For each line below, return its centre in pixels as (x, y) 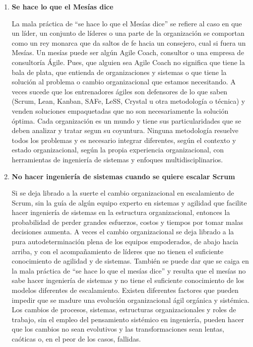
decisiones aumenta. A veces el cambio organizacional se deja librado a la (123, 232)
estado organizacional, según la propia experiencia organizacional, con (118, 150)
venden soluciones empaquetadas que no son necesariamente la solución (120, 110)
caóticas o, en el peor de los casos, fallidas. (76, 339)
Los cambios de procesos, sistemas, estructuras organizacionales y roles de (124, 310)
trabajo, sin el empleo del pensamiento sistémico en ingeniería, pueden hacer (128, 319)
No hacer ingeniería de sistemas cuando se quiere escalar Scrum (123, 176)
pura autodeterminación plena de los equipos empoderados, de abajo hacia (125, 242)
